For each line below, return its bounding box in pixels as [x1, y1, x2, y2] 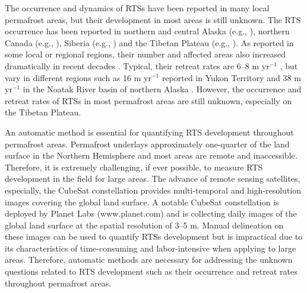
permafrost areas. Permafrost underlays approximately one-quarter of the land [5, 137, 290, 150]
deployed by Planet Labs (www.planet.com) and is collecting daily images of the [5, 207, 297, 220]
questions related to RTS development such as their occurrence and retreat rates [5, 265, 297, 278]
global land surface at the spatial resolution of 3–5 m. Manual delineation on [5, 218, 284, 231]
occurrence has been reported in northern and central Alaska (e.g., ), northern [5, 25, 290, 37]
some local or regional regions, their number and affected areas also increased [5, 48, 286, 60]
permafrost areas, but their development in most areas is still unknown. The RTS [5, 13, 301, 25]
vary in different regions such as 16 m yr [5, 71, 151, 83]
